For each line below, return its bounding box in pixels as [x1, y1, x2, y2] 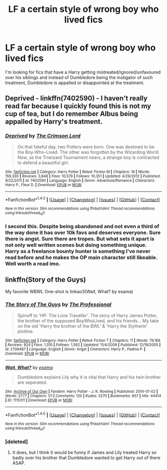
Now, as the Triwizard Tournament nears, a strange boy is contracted [17, 154, 160, 160]
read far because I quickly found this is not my [5, 102, 152, 111]
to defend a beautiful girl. [17, 159, 70, 165]
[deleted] [5, 438, 28, 445]
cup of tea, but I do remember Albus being [5, 110, 138, 118]
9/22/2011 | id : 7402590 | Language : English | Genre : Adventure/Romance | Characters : [5, 178, 156, 183]
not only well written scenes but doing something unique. [5, 241, 147, 248]
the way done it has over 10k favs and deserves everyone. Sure [5, 229, 161, 236]
